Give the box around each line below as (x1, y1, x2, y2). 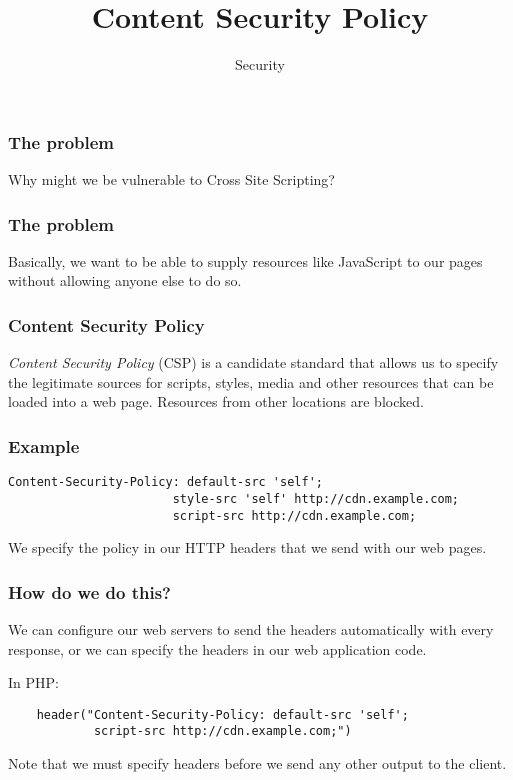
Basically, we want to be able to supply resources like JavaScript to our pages (8, 250, 483, 271)
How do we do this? (8, 579, 171, 604)
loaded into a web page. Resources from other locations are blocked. (8, 391, 424, 412)
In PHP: (8, 672, 59, 693)
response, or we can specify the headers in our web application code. (8, 638, 427, 659)
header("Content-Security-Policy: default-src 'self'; (36, 707, 409, 722)
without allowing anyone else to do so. (8, 270, 242, 291)
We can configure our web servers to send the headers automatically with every (8, 619, 494, 640)
